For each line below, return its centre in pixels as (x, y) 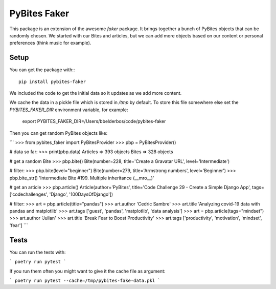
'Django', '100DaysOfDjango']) (81, 194)
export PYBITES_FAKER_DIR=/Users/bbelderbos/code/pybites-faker (94, 121)
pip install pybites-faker (52, 81)
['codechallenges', (29, 194)
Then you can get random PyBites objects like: (58, 133)
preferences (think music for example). (50, 43)
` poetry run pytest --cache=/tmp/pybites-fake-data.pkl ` (85, 280)
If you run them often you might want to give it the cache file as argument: (87, 271)
